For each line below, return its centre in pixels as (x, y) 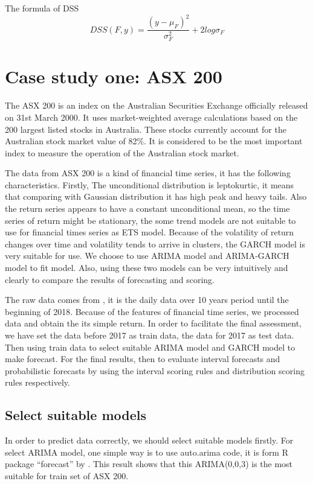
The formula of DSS (42, 8)
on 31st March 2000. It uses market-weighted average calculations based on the (151, 117)
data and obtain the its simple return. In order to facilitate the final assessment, (153, 323)
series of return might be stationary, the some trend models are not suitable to (150, 220)
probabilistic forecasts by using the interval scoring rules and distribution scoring (155, 370)
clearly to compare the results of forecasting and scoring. (110, 279)
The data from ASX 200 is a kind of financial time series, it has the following (148, 173)
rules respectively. (37, 382)
